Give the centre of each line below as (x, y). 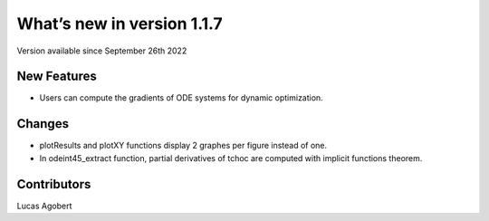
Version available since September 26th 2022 (102, 51)
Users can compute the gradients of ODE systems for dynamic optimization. (181, 98)
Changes (43, 124)
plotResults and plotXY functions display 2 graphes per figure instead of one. (183, 146)
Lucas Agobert (44, 206)
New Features (57, 77)
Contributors (54, 184)
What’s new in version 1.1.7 (120, 24)
